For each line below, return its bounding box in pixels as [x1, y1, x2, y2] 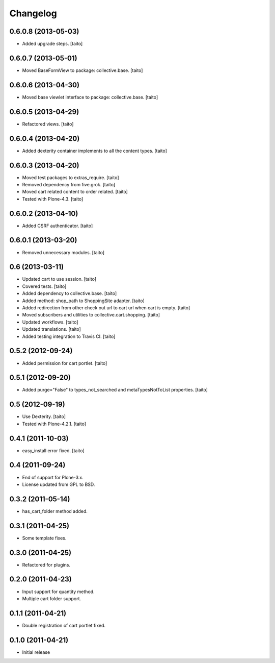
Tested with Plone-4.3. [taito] [22, 195, 84, 202]
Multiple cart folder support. [22, 595, 81, 602]
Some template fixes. [22, 535, 67, 541]
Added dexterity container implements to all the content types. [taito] [22, 148, 168, 154]
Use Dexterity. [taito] [22, 413, 66, 420]
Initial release [22, 649, 50, 655]
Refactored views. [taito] [22, 120, 74, 127]
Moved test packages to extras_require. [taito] [22, 174, 119, 181]
